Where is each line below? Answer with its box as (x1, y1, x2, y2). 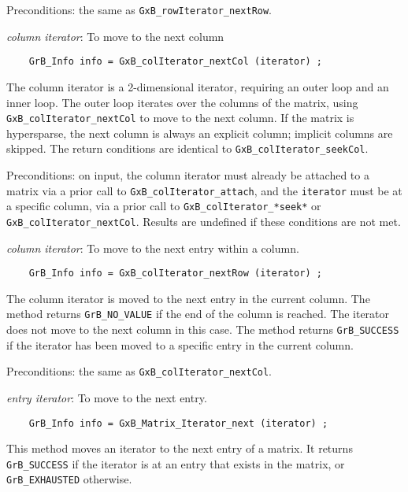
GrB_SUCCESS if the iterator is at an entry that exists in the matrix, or (6, 455, 345, 472)
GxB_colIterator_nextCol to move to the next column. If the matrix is (6, 109, 354, 126)
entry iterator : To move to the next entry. (6, 389, 207, 405)
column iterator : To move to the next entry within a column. (6, 239, 299, 256)
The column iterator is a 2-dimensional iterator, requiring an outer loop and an (6, 78, 389, 94)
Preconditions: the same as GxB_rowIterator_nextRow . (6, 2, 273, 17)
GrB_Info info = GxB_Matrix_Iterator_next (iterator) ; (28, 417, 328, 429)
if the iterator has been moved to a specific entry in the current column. (6, 336, 354, 353)
